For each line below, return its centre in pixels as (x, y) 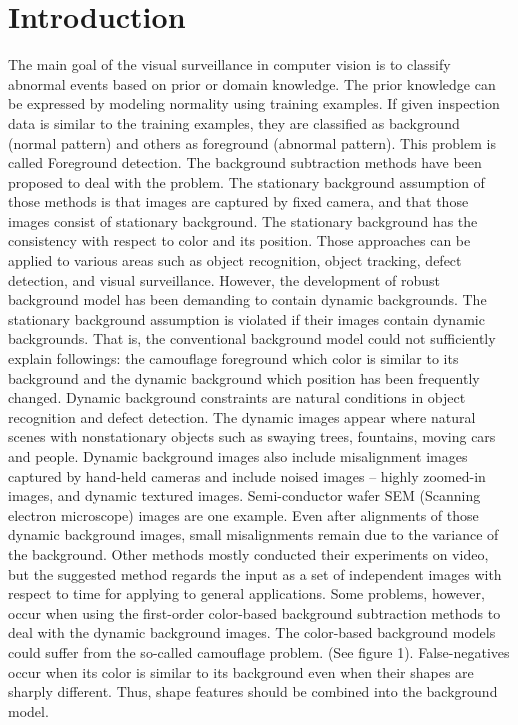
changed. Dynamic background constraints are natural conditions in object (237, 397)
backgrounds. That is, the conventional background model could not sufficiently (252, 338)
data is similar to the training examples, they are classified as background (234, 122)
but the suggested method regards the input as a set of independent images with (255, 573)
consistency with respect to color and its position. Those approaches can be (239, 240)
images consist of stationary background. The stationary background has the (243, 220)
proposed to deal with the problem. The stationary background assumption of (246, 181)
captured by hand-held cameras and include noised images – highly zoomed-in (247, 475)
